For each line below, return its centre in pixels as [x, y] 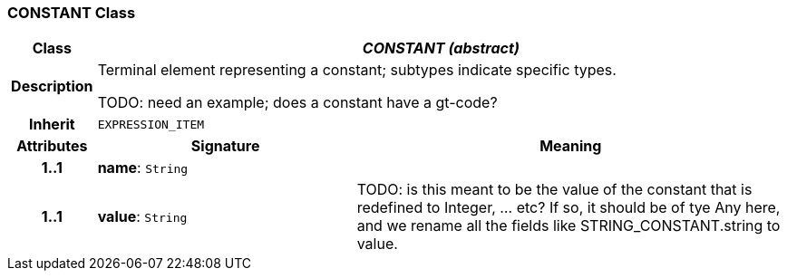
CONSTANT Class [72, 13]
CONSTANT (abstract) [441, 48]
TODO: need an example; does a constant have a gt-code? [297, 103]
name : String [143, 168]
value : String [142, 217]
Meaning [571, 146]
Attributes [52, 146]
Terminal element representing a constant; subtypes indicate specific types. [357, 70]
